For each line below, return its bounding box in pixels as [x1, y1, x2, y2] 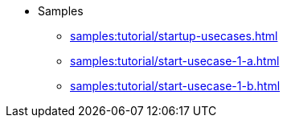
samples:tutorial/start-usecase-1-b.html [70, 79, 281, 93]
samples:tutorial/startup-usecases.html [70, 29, 278, 43]
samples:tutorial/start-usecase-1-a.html [70, 54, 280, 68]
